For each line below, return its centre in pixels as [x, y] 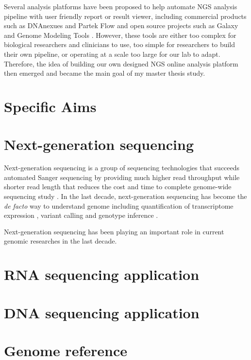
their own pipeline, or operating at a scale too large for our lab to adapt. [112, 54]
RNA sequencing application [102, 274]
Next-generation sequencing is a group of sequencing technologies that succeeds [122, 168]
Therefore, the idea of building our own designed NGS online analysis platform [121, 63]
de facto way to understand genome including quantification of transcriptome [119, 205]
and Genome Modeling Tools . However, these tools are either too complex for [120, 35]
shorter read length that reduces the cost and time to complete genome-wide [118, 187]
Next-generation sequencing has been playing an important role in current [114, 231]
